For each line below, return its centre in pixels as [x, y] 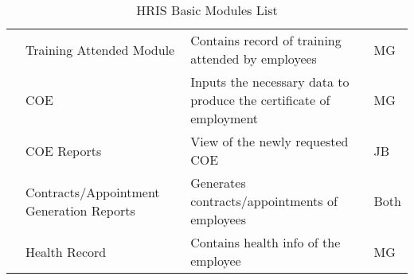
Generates [218, 183]
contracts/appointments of [264, 201]
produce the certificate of [260, 100]
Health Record [66, 251]
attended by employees [254, 58]
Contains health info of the [266, 242]
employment [225, 118]
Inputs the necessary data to [270, 82]
